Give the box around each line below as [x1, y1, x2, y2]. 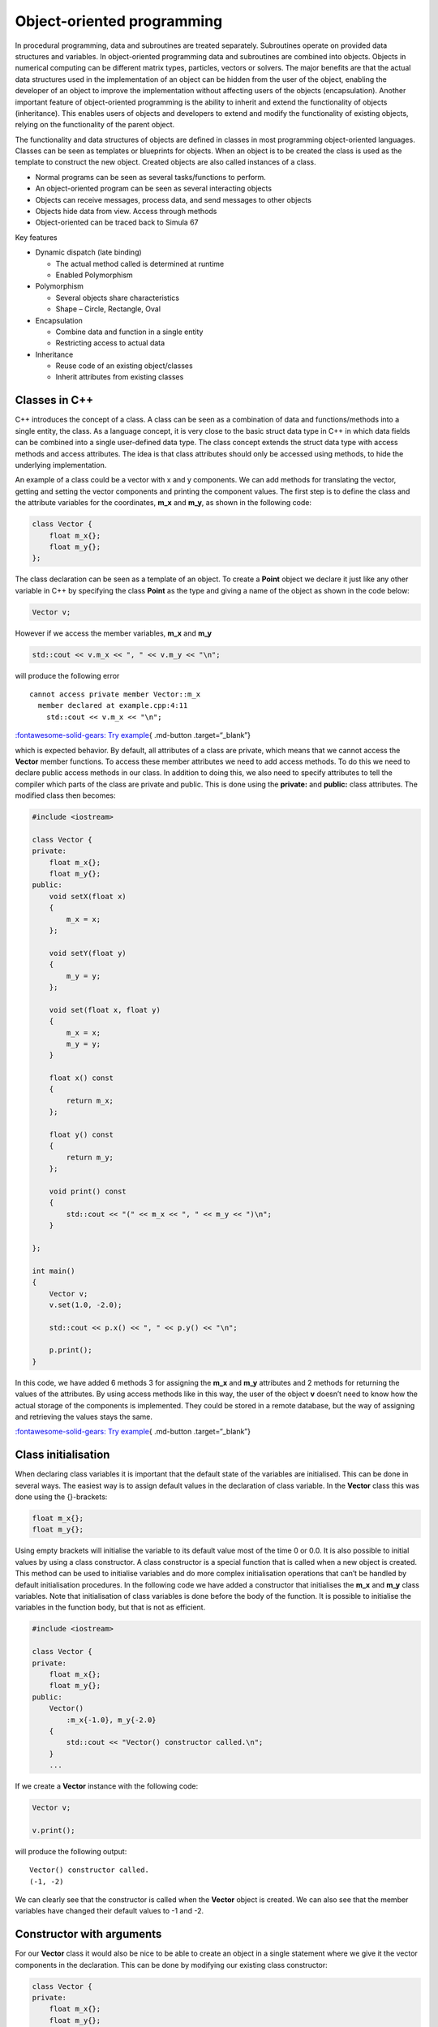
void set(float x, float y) [49, 1005, 161, 1014]
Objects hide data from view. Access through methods [35, 207, 217, 216]
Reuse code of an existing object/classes [55, 361, 194, 371]
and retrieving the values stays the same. [15, 1412, 153, 1421]
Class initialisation [15, 1448, 110, 1462]
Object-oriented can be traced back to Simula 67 [35, 217, 199, 227]
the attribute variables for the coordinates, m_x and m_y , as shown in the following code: [15, 498, 312, 508]
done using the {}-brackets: [15, 1492, 108, 1502]
